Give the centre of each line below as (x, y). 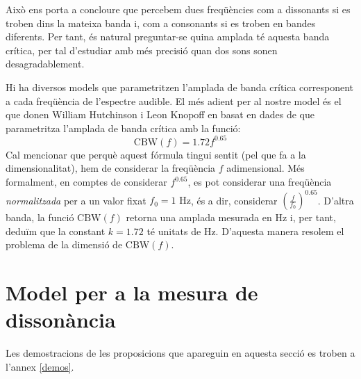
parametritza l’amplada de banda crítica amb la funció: (123, 128)
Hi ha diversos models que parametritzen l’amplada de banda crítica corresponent (180, 87)
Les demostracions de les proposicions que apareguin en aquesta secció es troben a (180, 353)
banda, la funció (40, 217)
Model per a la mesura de (132, 292)
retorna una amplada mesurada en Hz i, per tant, (231, 217)
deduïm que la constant (56, 231)
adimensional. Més (266, 168)
